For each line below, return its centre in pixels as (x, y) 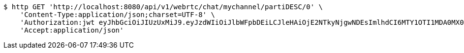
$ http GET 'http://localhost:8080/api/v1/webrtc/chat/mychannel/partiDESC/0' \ (163, 7)
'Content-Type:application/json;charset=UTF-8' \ (117, 15)
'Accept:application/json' (72, 30)
